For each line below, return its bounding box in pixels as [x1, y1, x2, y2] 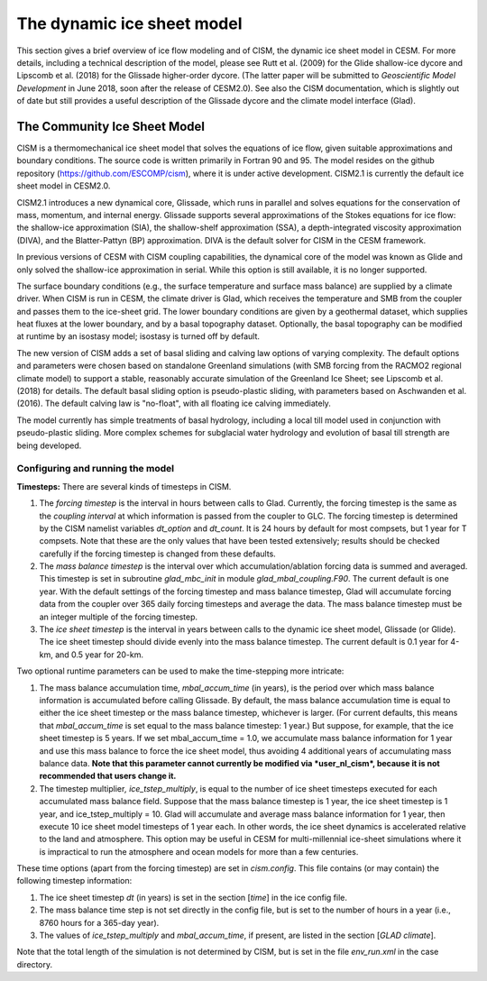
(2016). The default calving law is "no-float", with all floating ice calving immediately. [16, 398, 331, 409]
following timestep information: [16, 876, 133, 886]
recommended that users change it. [39, 771, 177, 782]
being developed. [16, 440, 82, 451]
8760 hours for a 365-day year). [39, 917, 160, 928]
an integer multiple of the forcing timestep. [39, 611, 198, 622]
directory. [16, 958, 53, 969]
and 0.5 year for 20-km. [54, 649, 144, 660]
